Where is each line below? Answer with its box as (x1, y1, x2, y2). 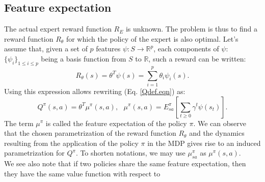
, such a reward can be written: (148, 53, 246, 64)
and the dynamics (189, 128, 245, 138)
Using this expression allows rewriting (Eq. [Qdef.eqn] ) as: (4, 85, 185, 96)
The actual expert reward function (4, 23, 112, 34)
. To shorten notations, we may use (75, 147, 185, 158)
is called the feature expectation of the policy (45, 117, 187, 128)
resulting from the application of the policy (4, 137, 139, 148)
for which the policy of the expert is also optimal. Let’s (66, 33, 238, 44)
